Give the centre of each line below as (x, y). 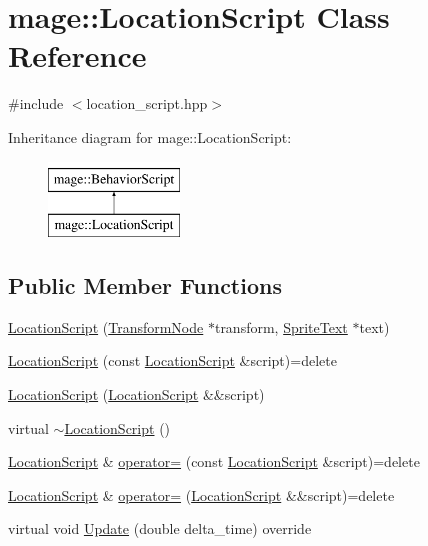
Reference (77, 55)
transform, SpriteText (281, 326)
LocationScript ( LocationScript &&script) (136, 394)
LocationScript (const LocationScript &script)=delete (172, 360)
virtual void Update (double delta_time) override (160, 528)
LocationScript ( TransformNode (106, 326)
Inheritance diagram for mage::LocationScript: (150, 136)
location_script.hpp (147, 103)
